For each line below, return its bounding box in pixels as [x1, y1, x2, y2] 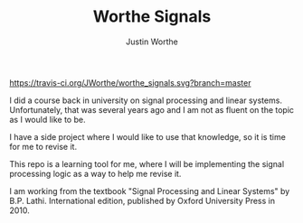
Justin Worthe [126, 36, 178, 47]
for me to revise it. [9, 141, 78, 152]
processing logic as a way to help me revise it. [9, 168, 182, 179]
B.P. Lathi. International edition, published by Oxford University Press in [9, 195, 276, 206]
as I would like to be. [9, 114, 86, 125]
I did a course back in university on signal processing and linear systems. [9, 95, 283, 106]
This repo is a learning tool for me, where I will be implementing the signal [9, 158, 285, 169]
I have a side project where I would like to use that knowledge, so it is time [9, 131, 287, 142]
